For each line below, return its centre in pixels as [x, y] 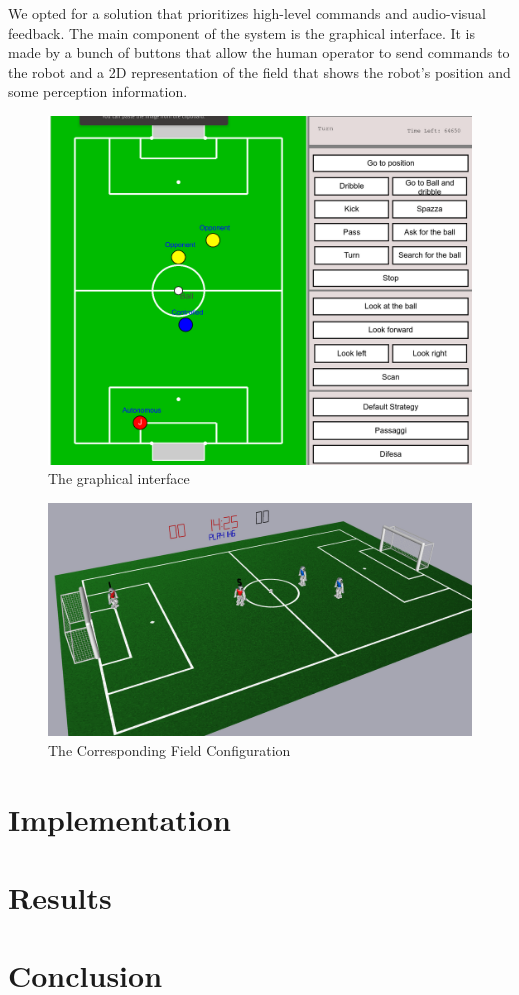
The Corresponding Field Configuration [169, 749]
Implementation [119, 818]
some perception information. [98, 91]
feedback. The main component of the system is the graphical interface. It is [242, 32]
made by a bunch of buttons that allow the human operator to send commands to [259, 52]
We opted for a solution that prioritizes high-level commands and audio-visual [247, 13]
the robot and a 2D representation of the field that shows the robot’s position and [259, 71]
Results [60, 897]
